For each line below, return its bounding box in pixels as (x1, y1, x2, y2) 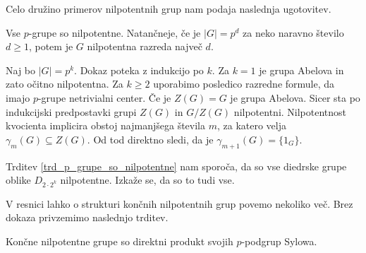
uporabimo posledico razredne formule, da (153, 76, 335, 91)
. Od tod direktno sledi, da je (87, 131, 214, 146)
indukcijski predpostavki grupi (6, 104, 137, 119)
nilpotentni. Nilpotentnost (233, 104, 347, 119)
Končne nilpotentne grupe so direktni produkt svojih (6, 234, 233, 249)
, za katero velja (216, 118, 286, 133)
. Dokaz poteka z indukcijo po (74, 62, 204, 77)
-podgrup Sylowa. (241, 234, 317, 249)
